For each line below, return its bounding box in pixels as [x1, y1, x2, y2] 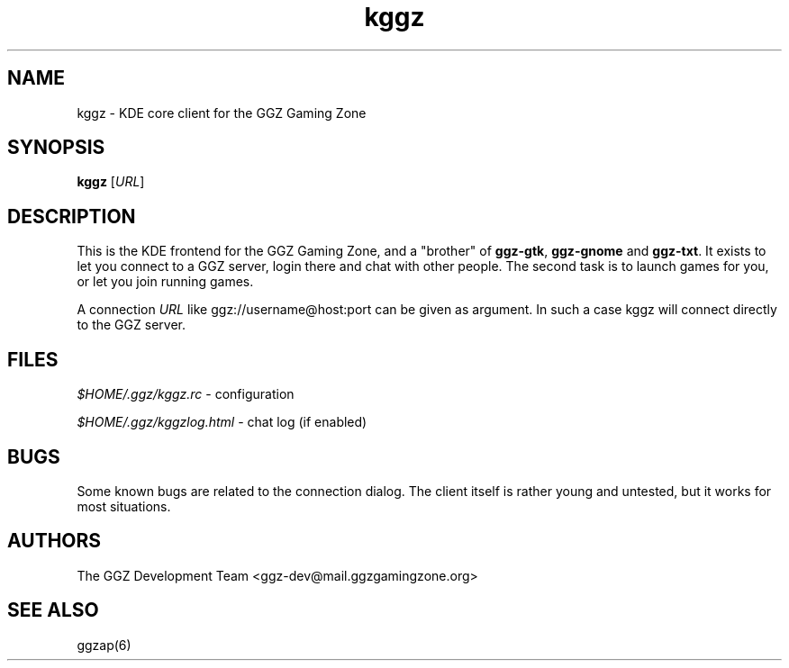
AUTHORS [7, 529, 102, 553]
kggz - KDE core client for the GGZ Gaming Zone [77, 104, 367, 121]
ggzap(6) [77, 636, 131, 653]
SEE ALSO [7, 599, 99, 622]
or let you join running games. [77, 274, 254, 290]
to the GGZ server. [77, 317, 186, 333]
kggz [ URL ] [77, 174, 145, 190]
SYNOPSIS [7, 136, 105, 159]
